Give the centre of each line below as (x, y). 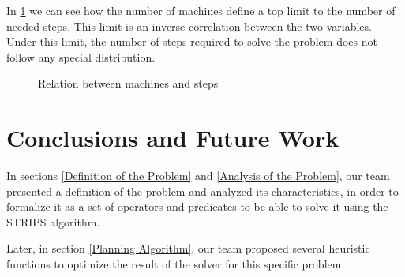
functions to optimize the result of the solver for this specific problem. (176, 264)
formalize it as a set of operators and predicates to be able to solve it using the (197, 206)
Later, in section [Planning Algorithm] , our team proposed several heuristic (188, 248)
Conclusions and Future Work (173, 138)
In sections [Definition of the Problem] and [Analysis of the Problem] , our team (198, 176)
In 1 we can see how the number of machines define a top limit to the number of (201, 10)
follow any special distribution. (81, 56)
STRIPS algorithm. (53, 221)
